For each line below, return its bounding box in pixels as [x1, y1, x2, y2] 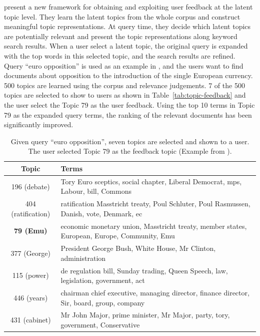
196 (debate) [11, 181, 50, 191]
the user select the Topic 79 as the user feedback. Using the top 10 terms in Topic [4, 99, 255, 110]
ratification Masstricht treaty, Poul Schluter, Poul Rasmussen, [60, 198, 250, 209]
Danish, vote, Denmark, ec [60, 208, 142, 218]
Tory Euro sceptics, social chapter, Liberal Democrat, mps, [60, 176, 242, 186]
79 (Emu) [14, 225, 47, 236]
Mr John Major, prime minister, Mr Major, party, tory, [60, 309, 230, 320]
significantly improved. [4, 119, 73, 130]
